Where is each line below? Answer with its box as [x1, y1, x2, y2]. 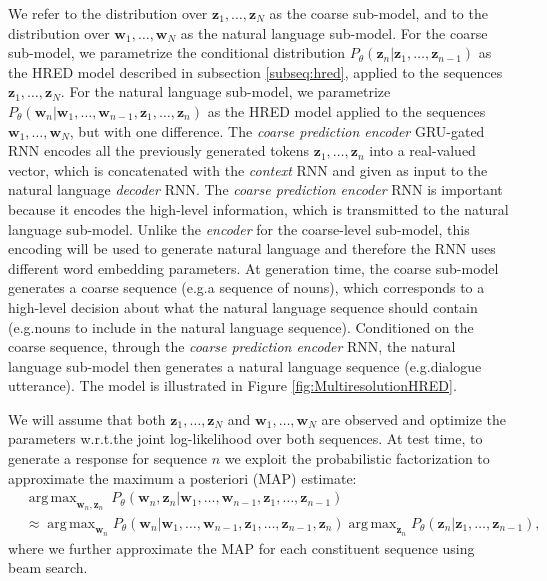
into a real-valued [369, 140, 476, 161]
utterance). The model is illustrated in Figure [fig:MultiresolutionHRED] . [8, 375, 457, 396]
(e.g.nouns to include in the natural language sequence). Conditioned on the [8, 316, 474, 337]
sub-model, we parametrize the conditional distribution [8, 42, 346, 63]
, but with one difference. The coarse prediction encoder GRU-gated [69, 120, 485, 141]
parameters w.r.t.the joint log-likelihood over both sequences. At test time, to [8, 428, 483, 449]
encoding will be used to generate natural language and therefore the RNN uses [8, 238, 496, 259]
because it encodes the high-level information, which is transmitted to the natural [8, 198, 509, 219]
